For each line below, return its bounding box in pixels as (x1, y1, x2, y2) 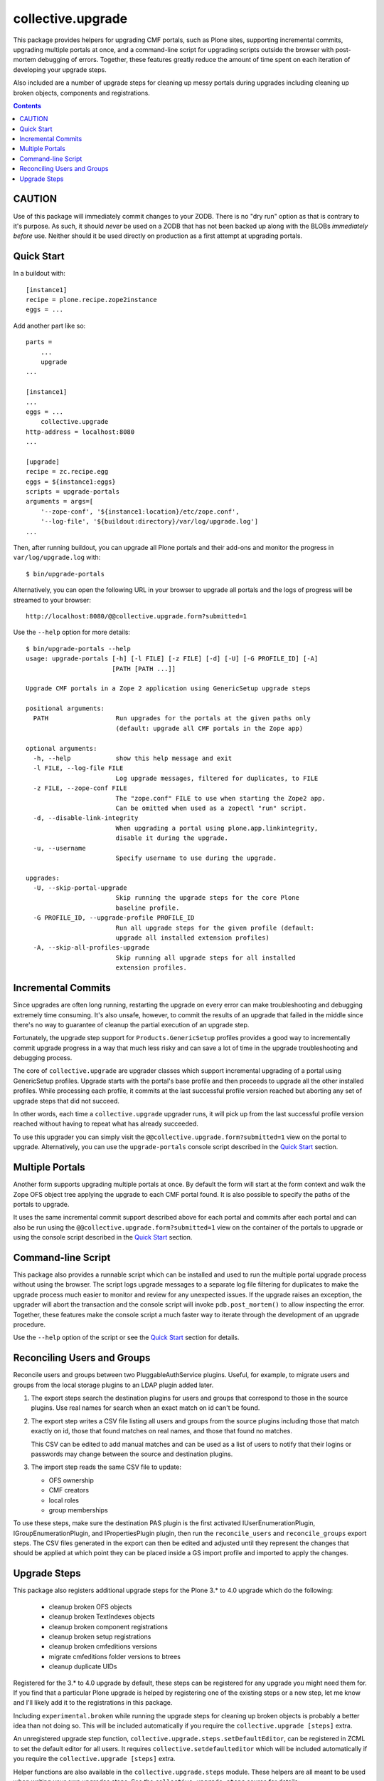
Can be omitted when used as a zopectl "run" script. (115, 804, 307, 812)
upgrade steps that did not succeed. (13, 1096, 120, 1105)
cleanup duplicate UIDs (48, 1662, 117, 1671)
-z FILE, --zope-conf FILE (33, 784, 127, 792)
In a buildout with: (13, 269, 65, 278)
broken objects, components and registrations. (13, 88, 151, 97)
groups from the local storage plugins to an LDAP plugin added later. (13, 1381, 214, 1389)
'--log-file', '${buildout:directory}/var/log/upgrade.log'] (40, 517, 259, 526)
